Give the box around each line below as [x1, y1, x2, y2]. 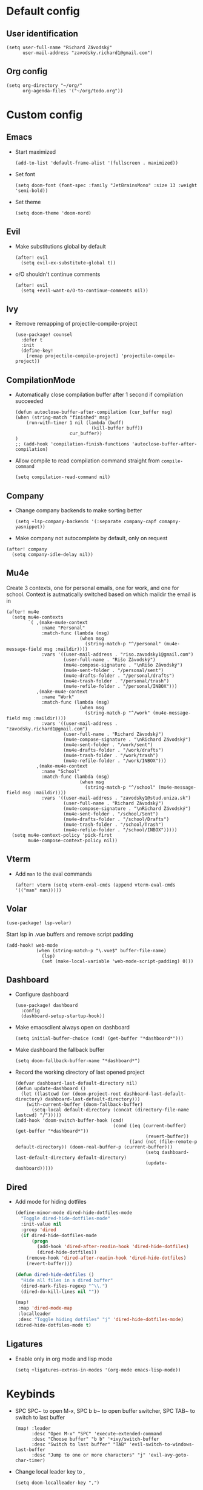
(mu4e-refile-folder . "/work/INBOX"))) [63, 758, 167, 764]
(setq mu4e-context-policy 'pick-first [12, 832, 113, 838]
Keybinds [6, 1387, 56, 1401]
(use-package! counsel [15, 332, 73, 338]
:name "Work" [41, 694, 75, 700]
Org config [6, 66, 48, 77]
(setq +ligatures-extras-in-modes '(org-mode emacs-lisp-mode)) [15, 1367, 181, 1373]
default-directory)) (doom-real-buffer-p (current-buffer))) [15, 1144, 173, 1150]
